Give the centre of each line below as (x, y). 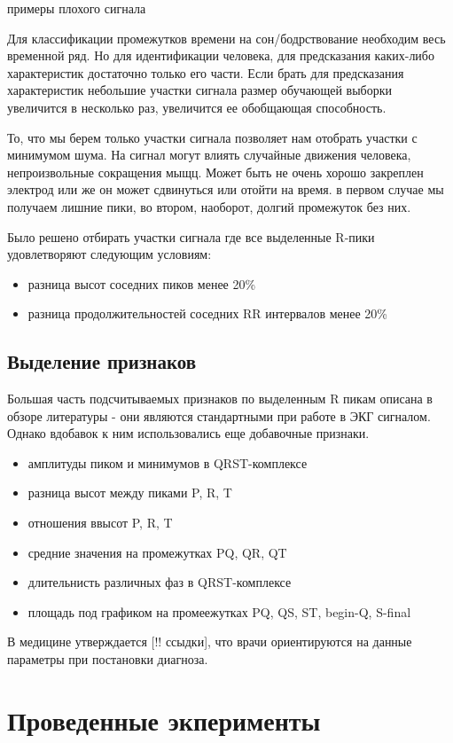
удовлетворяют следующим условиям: (109, 254)
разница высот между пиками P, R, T (130, 493)
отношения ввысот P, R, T (100, 523)
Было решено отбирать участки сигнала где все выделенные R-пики (191, 236)
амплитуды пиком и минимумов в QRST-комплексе (168, 462)
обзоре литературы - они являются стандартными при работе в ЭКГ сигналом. (219, 415)
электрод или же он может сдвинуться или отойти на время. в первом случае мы (226, 189)
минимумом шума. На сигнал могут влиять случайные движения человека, (209, 155)
